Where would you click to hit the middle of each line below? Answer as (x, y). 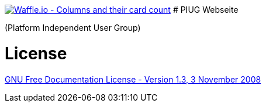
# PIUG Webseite (205, 10)
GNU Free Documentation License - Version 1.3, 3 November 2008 (133, 79)
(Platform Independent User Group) (73, 28)
